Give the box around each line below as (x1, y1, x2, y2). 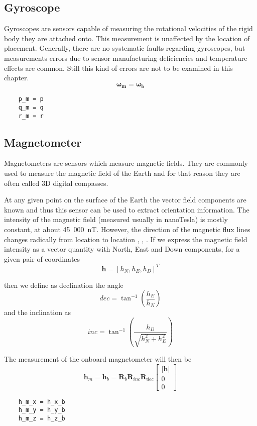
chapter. (4, 72, 29, 83)
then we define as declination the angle (4, 279, 123, 290)
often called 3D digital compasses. (4, 177, 108, 188)
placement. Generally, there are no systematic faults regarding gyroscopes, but (4, 43, 245, 53)
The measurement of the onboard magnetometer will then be (4, 354, 192, 364)
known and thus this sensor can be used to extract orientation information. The (4, 204, 249, 215)
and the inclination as (4, 307, 71, 317)
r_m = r (18, 112, 44, 120)
